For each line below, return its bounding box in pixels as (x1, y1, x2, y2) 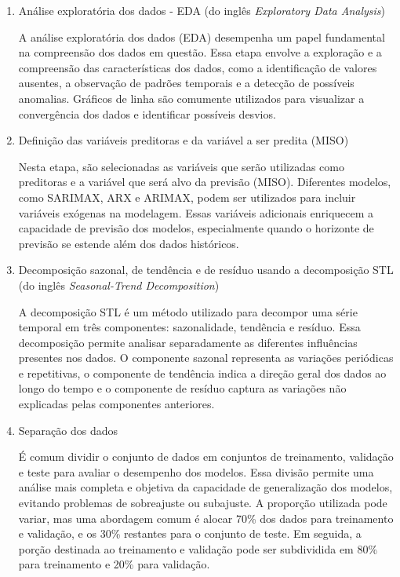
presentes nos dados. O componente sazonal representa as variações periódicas (18, 349, 394, 366)
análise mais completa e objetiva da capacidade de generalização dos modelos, (18, 479, 393, 495)
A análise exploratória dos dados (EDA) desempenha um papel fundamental (18, 28, 385, 45)
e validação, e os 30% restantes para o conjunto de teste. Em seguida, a (18, 525, 362, 542)
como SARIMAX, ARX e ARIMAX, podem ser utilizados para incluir (18, 188, 356, 205)
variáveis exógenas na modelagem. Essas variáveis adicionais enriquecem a (18, 204, 374, 221)
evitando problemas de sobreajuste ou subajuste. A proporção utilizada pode (18, 495, 387, 511)
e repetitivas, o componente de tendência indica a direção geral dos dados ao (18, 364, 387, 381)
